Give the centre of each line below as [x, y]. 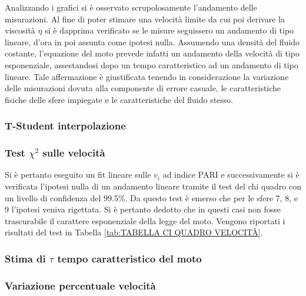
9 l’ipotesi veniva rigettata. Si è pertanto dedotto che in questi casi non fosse [143, 209]
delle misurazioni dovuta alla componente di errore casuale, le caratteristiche [143, 88]
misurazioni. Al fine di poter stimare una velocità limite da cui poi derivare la [145, 19]
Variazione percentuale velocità [80, 285]
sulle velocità [74, 153]
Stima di [25, 258]
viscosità [20, 30]
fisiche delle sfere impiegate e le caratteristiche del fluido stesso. [119, 99]
